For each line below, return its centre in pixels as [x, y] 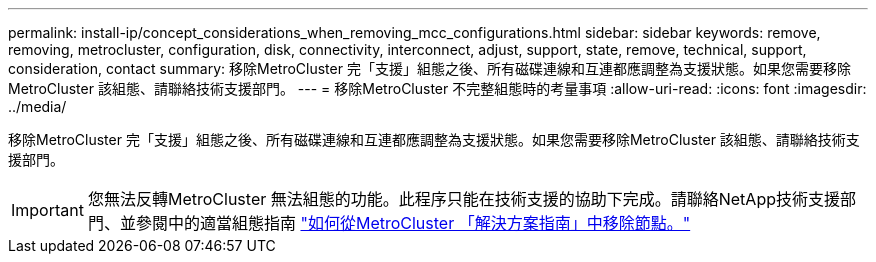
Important [47, 210]
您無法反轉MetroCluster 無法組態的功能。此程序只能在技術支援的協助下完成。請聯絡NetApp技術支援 [463, 199]
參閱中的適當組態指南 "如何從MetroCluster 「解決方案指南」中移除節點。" [413, 223]
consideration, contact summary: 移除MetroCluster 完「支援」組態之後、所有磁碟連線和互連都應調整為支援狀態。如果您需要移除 [429, 68]
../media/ [37, 106]
